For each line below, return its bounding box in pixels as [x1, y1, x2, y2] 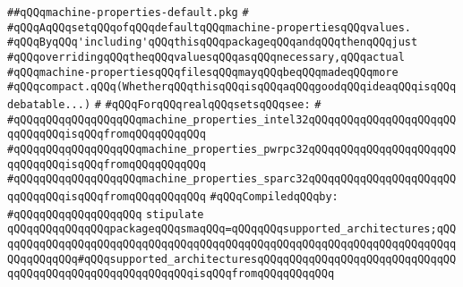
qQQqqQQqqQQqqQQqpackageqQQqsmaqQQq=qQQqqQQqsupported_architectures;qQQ [7, 223, 457, 236]
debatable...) [7, 97, 91, 111]
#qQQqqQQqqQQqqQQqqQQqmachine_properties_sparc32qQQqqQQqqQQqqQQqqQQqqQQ [7, 173, 457, 186]
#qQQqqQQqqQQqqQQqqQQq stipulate [7, 207, 204, 221]
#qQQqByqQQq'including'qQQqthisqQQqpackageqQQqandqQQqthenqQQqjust [7, 36, 418, 49]
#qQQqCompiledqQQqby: [210, 190, 339, 203]
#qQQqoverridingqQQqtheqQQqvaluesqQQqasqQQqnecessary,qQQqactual [7, 50, 405, 63]
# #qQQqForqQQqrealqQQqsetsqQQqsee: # [94, 97, 322, 111]
